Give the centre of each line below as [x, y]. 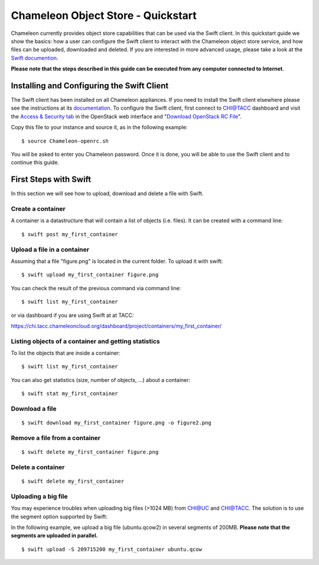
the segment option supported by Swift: [59, 516]
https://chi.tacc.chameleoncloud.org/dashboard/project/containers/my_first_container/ [116, 326]
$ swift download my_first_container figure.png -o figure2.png [117, 423]
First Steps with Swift [51, 180]
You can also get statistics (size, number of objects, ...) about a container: [101, 380]
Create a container [38, 209]
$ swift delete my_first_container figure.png [90, 452]
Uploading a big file [39, 496]
